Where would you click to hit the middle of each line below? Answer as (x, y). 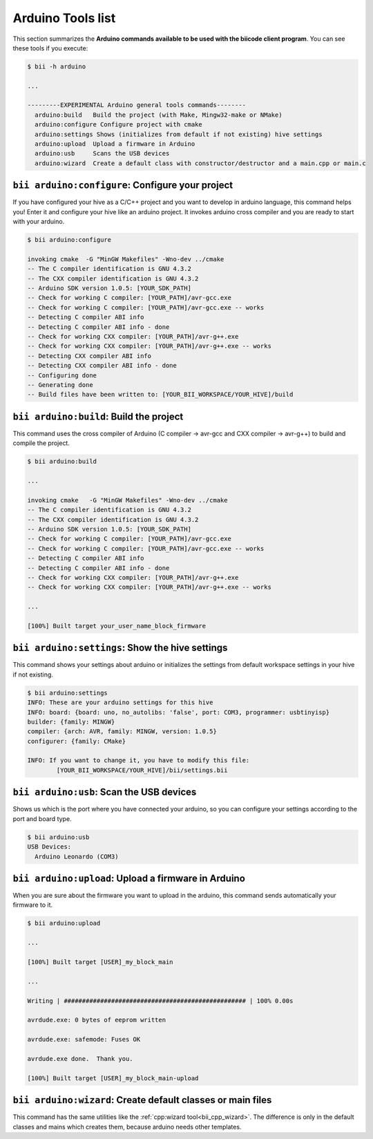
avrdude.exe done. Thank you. (80, 1058)
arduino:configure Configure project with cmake (119, 125)
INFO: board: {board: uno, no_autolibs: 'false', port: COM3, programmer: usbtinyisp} (179, 712)
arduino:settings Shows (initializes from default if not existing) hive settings (179, 134)
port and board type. (42, 818)
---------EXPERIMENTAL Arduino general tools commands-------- (137, 105)
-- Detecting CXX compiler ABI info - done (102, 366)
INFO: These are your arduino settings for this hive (120, 703)
